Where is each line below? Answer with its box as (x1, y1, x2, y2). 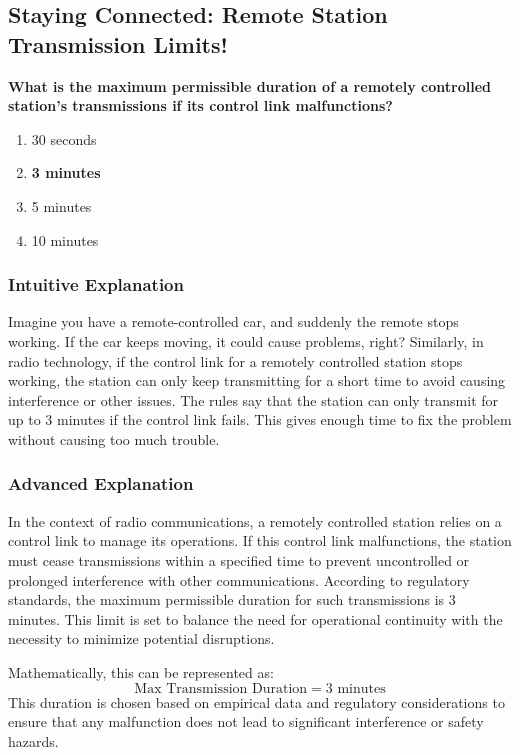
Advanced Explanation (8, 471, 194, 496)
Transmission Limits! (8, 28, 228, 59)
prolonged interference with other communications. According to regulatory (8, 569, 470, 590)
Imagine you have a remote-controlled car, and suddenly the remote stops (8, 311, 459, 332)
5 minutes (31, 195, 92, 216)
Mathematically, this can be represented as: (8, 661, 274, 682)
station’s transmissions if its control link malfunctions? (8, 95, 393, 116)
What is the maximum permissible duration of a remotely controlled (8, 75, 491, 96)
